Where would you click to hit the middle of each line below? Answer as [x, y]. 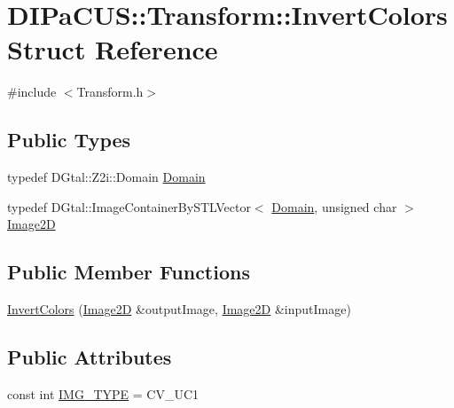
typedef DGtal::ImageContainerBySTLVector [129, 206]
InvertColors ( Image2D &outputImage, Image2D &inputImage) [179, 309]
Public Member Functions [129, 272]
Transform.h [110, 92]
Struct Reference [113, 49]
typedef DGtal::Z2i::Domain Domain [106, 177]
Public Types [69, 140]
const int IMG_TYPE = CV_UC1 [103, 393]
